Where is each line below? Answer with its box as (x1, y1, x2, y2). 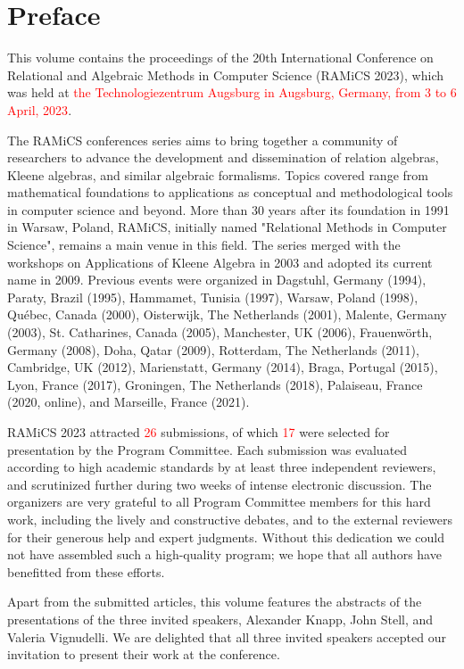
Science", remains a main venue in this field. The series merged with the (7, 235, 401, 254)
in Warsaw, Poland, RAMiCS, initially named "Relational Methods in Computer (7, 218, 447, 236)
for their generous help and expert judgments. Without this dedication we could (7, 527, 445, 546)
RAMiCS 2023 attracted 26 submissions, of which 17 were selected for (7, 423, 390, 441)
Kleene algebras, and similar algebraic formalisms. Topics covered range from (7, 165, 428, 184)
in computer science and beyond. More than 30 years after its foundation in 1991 (7, 200, 450, 219)
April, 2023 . (7, 100, 72, 119)
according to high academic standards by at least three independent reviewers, (7, 458, 436, 476)
